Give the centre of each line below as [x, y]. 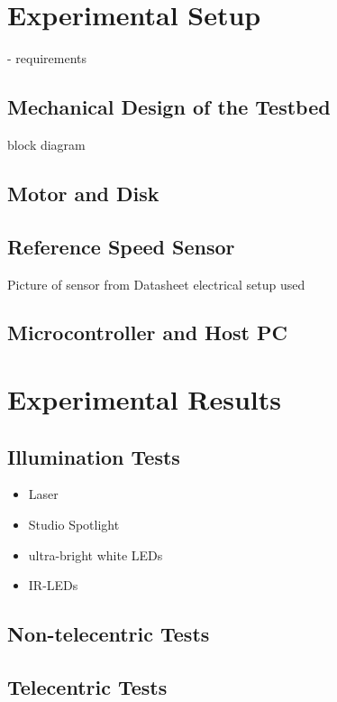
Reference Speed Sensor [121, 246]
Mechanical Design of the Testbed [169, 107]
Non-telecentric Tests [109, 634]
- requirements [47, 58]
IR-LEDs [53, 585]
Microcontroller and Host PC [148, 333]
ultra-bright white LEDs [96, 554]
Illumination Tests [94, 456]
